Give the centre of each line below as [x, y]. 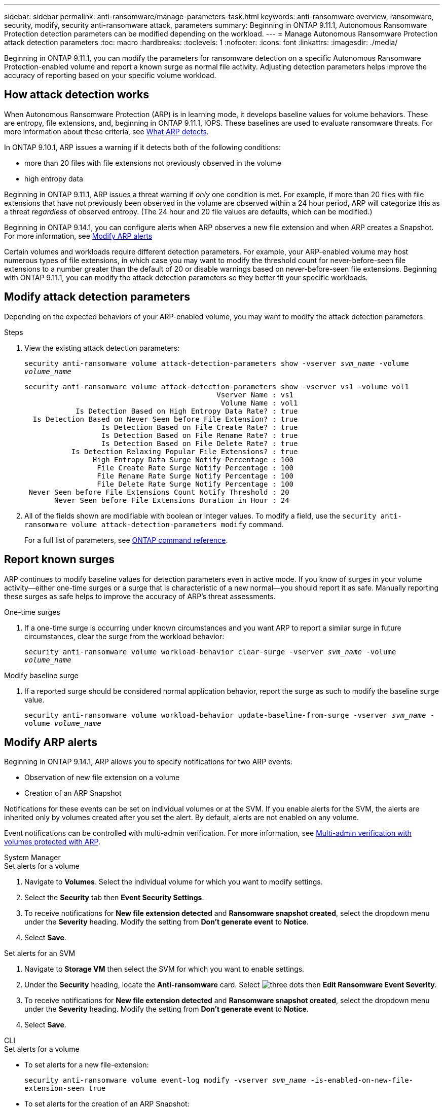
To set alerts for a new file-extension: [87, 1065]
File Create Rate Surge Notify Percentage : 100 [195, 468]
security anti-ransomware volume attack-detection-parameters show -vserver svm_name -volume [217, 363]
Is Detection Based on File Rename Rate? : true [199, 435]
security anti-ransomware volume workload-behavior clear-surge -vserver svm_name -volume [210, 652]
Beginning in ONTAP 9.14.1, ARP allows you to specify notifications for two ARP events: [148, 762]
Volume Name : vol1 [259, 403]
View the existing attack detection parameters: [102, 348]
